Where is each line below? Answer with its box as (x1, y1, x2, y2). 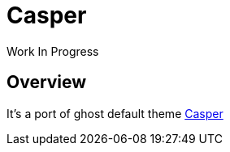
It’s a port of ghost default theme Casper (7, 106, 223, 120)
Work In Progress (7, 44, 99, 58)
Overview (7, 72, 87, 93)
